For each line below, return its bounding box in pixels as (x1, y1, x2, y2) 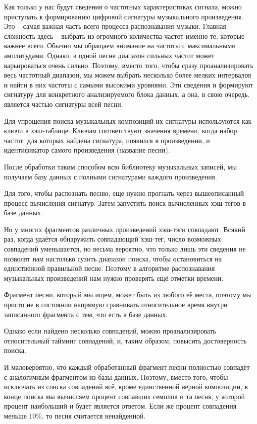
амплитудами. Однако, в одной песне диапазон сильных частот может (4, 50, 214, 60)
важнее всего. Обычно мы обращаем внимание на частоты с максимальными (4, 40, 236, 51)
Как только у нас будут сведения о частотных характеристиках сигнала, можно (4, 1, 242, 11)
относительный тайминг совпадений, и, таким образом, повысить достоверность (4, 335, 247, 345)
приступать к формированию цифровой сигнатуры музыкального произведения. (4, 11, 244, 21)
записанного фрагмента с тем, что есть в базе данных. (4, 309, 168, 319)
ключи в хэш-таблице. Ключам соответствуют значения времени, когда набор (4, 125, 237, 136)
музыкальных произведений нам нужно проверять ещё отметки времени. (4, 272, 224, 283)
